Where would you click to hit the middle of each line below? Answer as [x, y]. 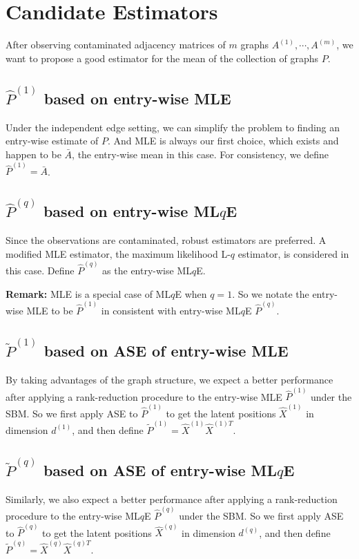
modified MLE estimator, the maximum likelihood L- [118, 253]
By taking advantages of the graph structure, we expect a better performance [169, 380]
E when [191, 293]
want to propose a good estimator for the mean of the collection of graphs [162, 58]
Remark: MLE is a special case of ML [88, 293]
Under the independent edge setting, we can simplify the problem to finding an [173, 127]
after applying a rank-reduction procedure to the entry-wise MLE [144, 396]
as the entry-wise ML [147, 271]
